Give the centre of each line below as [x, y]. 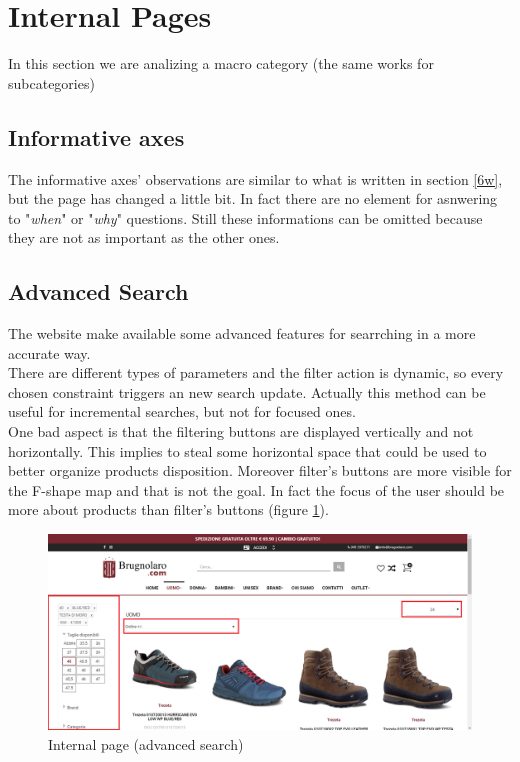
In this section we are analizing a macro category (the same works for [221, 63]
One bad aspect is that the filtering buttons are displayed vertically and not [241, 431]
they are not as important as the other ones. [144, 237]
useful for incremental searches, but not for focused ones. [182, 411]
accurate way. [49, 352]
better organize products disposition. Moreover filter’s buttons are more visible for [260, 470]
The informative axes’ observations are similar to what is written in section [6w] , [255, 178]
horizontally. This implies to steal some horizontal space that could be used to [247, 450]
